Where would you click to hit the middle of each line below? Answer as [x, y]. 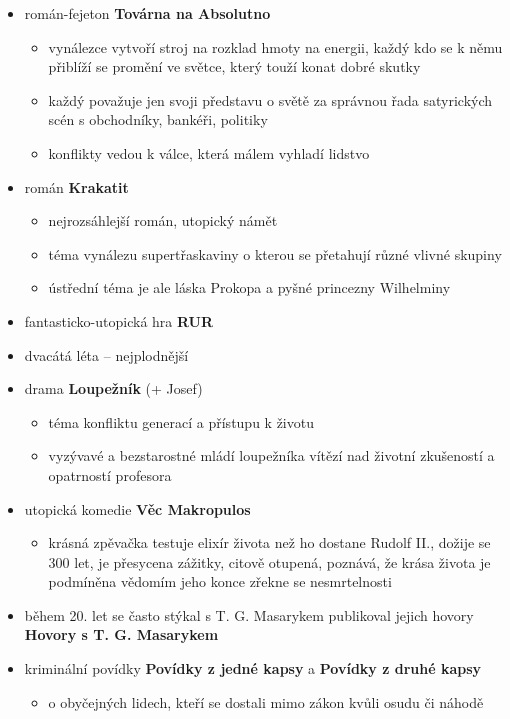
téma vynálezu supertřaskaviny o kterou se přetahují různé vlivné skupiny [275, 253]
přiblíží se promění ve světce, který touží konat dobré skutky [234, 66]
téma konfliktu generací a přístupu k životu [181, 421]
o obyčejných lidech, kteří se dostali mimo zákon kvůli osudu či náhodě [266, 701]
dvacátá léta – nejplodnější [106, 354]
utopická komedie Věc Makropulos [137, 508]
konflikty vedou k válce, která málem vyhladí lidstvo [209, 152]
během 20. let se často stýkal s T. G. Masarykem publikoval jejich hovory [249, 614]
